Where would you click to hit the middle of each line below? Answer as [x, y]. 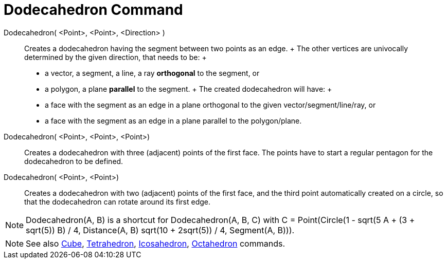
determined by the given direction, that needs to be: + [115, 57]
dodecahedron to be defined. [74, 161]
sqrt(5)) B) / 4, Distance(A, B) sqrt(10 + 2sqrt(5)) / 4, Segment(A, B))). [160, 230]
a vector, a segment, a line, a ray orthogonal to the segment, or [152, 73]
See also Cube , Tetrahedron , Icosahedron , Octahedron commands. [156, 243]
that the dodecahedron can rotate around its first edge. [118, 201]
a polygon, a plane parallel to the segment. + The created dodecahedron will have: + [189, 89]
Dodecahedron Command [93, 10]
